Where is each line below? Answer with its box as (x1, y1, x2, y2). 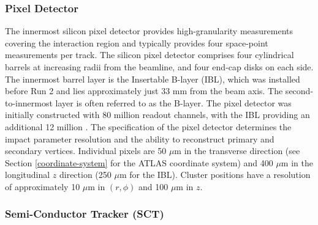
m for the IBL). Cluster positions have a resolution (119, 168, 311, 181)
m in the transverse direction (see (174, 144, 300, 157)
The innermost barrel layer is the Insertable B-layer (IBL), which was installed (5, 72, 300, 85)
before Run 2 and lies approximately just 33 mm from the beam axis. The (5, 84, 283, 97)
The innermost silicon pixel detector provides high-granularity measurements (5, 24, 293, 37)
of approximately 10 (5, 180, 80, 193)
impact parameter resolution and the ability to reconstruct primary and (5, 132, 274, 145)
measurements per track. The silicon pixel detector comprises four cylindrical (5, 48, 294, 61)
